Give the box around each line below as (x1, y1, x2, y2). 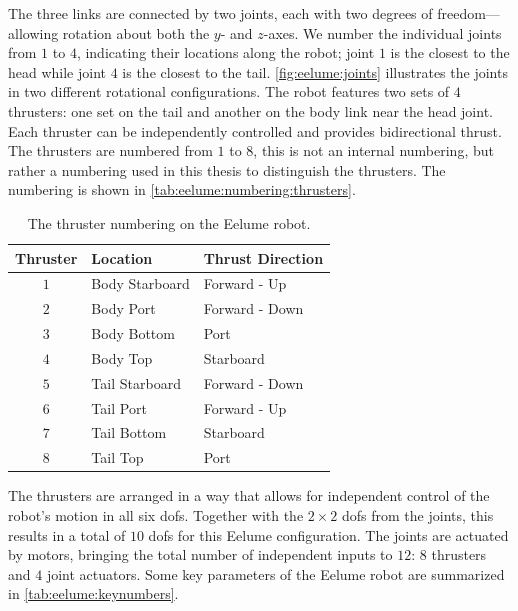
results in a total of (8, 524, 126, 545)
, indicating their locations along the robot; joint (76, 42, 375, 63)
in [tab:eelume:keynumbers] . (8, 583, 179, 604)
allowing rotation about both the (8, 22, 210, 43)
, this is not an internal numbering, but (253, 140, 494, 161)
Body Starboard (91, 273, 190, 294)
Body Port (91, 298, 156, 319)
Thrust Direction (203, 247, 324, 268)
